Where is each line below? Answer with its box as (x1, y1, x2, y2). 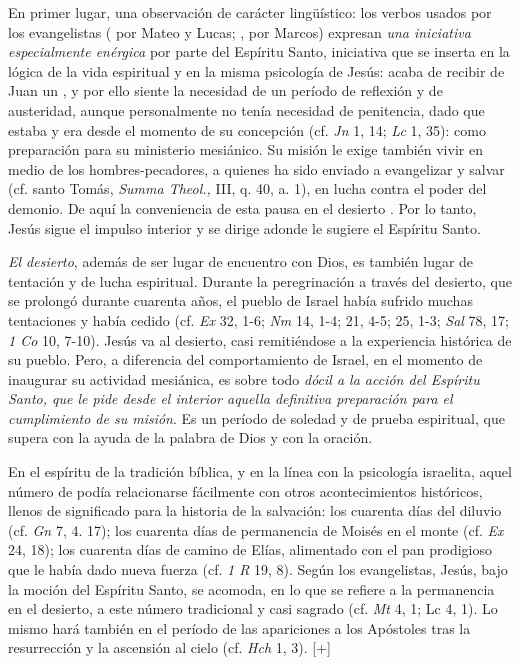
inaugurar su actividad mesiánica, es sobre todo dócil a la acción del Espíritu (8, 368, 480, 389)
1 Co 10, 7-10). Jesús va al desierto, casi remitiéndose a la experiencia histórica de (8, 329, 512, 350)
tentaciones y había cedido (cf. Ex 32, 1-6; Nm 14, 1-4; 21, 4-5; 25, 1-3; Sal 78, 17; (8, 309, 510, 330)
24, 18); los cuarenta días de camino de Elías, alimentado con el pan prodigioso (8, 539, 492, 560)
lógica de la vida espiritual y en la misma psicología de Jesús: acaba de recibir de (8, 60, 505, 81)
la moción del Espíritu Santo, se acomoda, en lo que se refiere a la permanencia (8, 578, 495, 599)
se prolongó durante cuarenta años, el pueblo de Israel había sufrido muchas (8, 290, 473, 311)
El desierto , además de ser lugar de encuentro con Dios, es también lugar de (8, 251, 474, 272)
